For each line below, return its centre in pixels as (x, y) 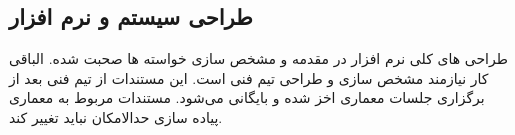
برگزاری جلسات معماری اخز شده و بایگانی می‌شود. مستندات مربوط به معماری (247, 97)
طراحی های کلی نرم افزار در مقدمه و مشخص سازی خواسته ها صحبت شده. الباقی (258, 58)
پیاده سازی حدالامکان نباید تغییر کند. (116, 116)
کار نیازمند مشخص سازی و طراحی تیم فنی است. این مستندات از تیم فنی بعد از (249, 77)
